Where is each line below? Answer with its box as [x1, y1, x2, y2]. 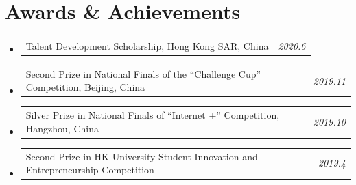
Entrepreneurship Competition [25, 162, 154, 177]
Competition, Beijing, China [25, 80, 145, 94]
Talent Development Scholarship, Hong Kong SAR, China [25, 38, 269, 53]
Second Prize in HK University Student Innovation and [25, 149, 258, 163]
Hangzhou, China [25, 121, 99, 135]
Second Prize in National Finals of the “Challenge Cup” [25, 66, 261, 81]
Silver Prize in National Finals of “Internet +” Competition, [25, 108, 280, 122]
